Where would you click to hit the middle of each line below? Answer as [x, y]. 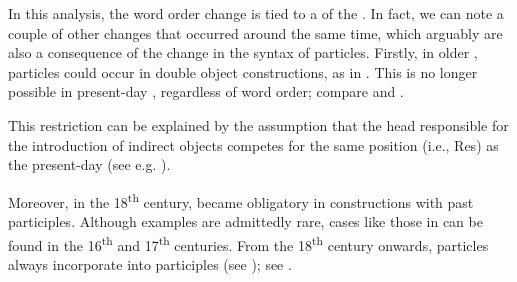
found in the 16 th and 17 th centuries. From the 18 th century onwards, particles [248, 243]
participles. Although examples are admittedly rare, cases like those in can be [245, 221]
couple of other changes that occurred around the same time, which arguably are [255, 32]
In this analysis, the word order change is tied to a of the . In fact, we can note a [256, 13]
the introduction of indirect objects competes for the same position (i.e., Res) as [253, 144]
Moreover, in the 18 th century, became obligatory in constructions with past [241, 200]
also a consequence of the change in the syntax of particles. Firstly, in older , [243, 52]
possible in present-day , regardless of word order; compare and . [206, 91]
